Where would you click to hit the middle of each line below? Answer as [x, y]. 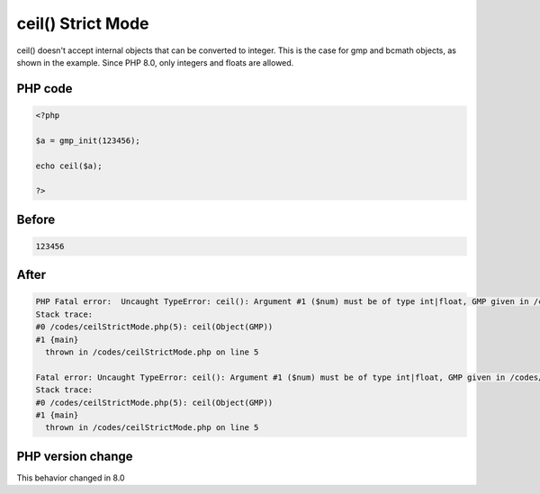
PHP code [45, 89]
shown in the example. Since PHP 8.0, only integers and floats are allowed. [155, 62]
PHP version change [75, 456]
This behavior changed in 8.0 [71, 478]
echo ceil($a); [69, 166]
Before [36, 219]
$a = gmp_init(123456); [88, 140]
